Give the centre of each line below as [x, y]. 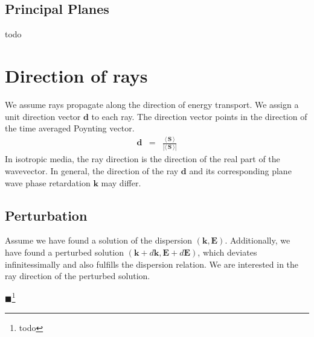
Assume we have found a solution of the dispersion [98, 240]
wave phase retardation [48, 182]
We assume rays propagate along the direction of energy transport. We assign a [152, 104]
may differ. [121, 182]
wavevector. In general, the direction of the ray [92, 170]
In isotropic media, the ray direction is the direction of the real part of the [143, 159]
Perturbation [46, 215]
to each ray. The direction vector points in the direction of [199, 116]
